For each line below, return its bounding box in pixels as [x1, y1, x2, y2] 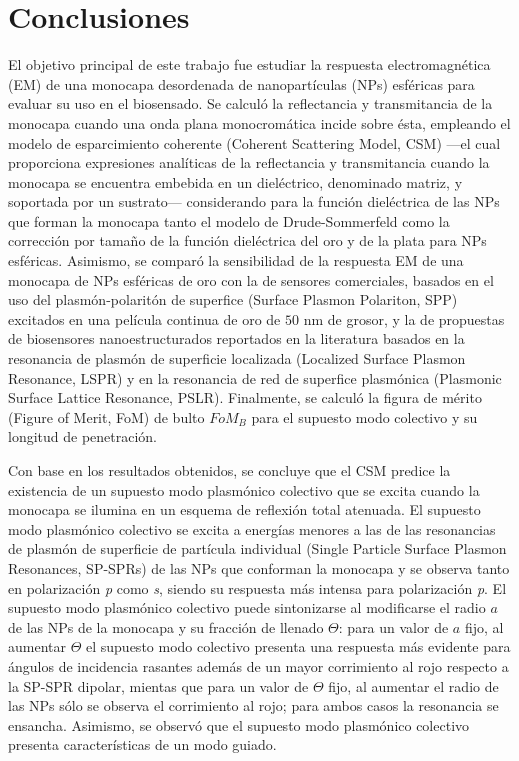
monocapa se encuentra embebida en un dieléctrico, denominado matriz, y [8, 171, 463, 192]
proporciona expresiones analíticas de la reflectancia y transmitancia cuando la [8, 152, 490, 173]
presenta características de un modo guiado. [8, 734, 277, 755]
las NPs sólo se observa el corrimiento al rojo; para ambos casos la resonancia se [8, 695, 499, 716]
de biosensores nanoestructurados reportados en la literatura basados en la [8, 328, 465, 349]
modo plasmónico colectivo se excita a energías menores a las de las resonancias [8, 518, 496, 539]
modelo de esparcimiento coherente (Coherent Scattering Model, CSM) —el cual [8, 132, 501, 153]
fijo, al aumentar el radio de [328, 675, 499, 696]
